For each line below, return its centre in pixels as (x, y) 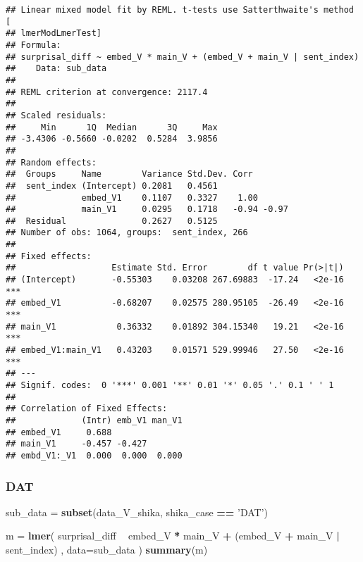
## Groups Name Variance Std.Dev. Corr (129, 174)
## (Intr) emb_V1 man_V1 (94, 420)
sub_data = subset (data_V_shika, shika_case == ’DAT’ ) (137, 512)
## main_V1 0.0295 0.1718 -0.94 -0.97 (147, 210)
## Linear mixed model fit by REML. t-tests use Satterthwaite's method (180, 10)
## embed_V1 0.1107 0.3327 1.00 (132, 198)
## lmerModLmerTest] (54, 33)
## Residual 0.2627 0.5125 (112, 221)
